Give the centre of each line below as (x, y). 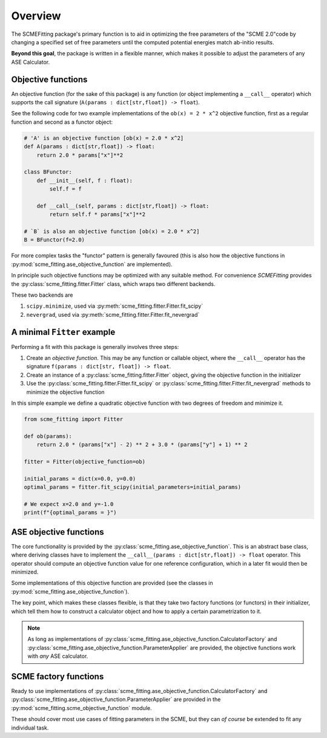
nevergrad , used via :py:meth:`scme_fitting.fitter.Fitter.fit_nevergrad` (113, 314)
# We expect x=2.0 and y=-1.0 (69, 504)
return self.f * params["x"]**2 (97, 215)
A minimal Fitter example (63, 332)
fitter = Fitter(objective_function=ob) (84, 462)
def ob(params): (48, 436)
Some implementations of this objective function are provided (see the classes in (112, 583)
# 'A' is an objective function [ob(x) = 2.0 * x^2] (104, 138)
